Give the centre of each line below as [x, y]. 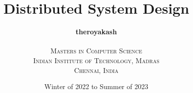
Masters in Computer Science [96, 51]
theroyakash [96, 32]
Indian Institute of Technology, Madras [96, 60]
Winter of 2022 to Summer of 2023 [96, 86]
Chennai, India [96, 70]
